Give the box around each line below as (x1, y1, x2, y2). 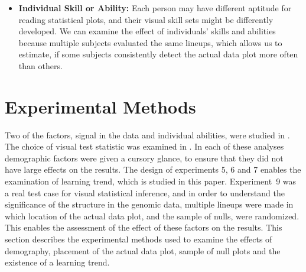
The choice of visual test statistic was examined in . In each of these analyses (5, 140, 284, 153)
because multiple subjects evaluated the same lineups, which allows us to (18, 36, 282, 48)
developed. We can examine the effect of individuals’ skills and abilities (18, 25, 276, 37)
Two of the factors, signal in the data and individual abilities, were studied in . (5, 128, 290, 141)
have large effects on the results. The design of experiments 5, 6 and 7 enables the (5, 163, 301, 176)
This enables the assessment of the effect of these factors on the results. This (5, 221, 282, 234)
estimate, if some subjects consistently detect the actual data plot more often (18, 48, 298, 60)
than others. (18, 59, 63, 72)
